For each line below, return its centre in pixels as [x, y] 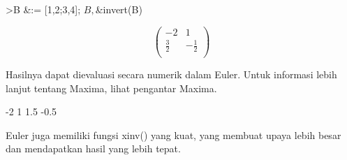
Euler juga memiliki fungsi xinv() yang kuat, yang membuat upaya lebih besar [173, 134]
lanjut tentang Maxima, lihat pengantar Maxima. [111, 88]
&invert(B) [119, 9]
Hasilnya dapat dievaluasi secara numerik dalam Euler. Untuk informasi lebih [171, 74]
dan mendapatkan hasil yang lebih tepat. [93, 148]
